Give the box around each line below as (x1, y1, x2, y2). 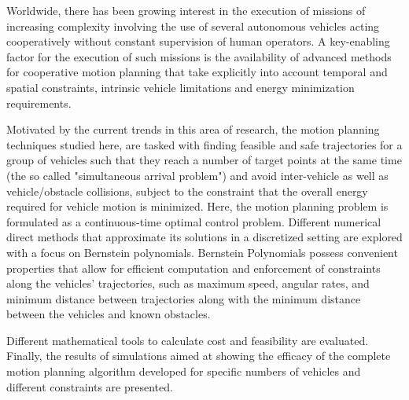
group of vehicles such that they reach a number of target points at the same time (6, 152, 402, 168)
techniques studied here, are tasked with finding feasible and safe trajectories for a (6, 136, 403, 152)
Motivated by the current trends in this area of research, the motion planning (6, 121, 380, 138)
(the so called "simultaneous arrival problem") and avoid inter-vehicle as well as (6, 167, 389, 183)
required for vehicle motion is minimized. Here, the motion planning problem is (6, 198, 389, 215)
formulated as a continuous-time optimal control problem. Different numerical (6, 213, 381, 229)
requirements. (6, 94, 72, 111)
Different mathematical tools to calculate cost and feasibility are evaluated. (6, 332, 369, 348)
